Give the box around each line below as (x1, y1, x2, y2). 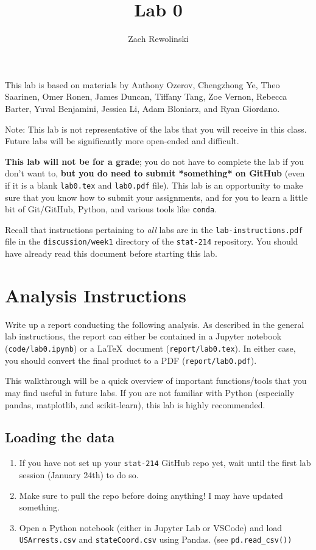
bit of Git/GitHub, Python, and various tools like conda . (5, 203, 217, 215)
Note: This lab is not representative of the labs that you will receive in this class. (5, 122, 307, 135)
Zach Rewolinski (128, 32, 189, 45)
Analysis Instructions (5, 282, 186, 307)
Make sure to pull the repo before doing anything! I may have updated (19, 489, 283, 501)
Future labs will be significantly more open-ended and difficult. (5, 134, 239, 147)
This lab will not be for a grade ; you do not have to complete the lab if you (5, 155, 304, 167)
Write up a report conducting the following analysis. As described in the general (5, 318, 304, 330)
